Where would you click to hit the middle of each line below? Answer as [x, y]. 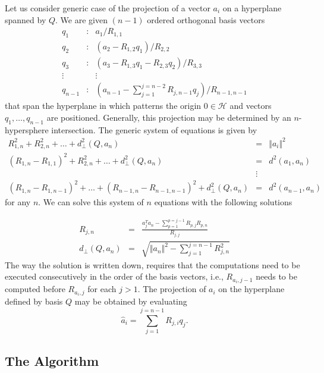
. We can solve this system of [91, 202]
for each [102, 289]
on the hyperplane [251, 289]
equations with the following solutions [223, 202]
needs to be [276, 276]
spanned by [26, 19]
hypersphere [27, 129]
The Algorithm [52, 360]
